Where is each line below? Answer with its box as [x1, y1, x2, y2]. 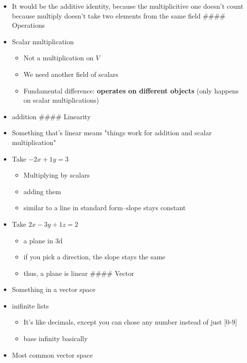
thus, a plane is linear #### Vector [23, 268, 134, 278]
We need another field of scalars [23, 69, 118, 79]
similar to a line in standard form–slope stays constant [23, 202, 186, 213]
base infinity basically [23, 333, 88, 344]
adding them [23, 186, 61, 196]
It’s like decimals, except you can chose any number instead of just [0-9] [23, 317, 237, 327]
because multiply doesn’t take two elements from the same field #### [12, 10, 226, 20]
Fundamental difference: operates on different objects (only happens [23, 85, 239, 95]
